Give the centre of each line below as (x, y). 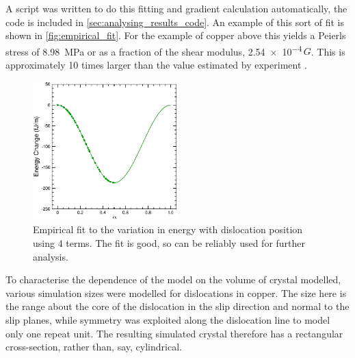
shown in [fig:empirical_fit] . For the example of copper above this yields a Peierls (176, 35)
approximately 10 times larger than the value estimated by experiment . (156, 65)
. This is (328, 51)
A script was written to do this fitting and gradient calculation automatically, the (176, 8)
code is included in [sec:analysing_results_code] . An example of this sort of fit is (175, 22)
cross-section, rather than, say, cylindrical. (94, 347)
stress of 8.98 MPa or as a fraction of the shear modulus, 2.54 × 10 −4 (154, 50)
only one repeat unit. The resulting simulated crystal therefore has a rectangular (174, 333)
